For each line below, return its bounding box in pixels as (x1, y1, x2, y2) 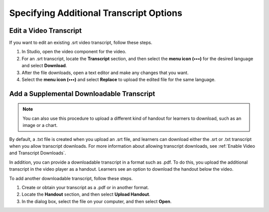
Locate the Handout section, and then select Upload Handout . (21, 192, 150, 198)
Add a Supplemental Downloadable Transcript (9, 90, 155, 98)
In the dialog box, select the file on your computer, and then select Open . (21, 198, 172, 204)
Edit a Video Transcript (9, 26, 82, 35)
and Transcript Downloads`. (9, 150, 66, 156)
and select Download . (21, 63, 67, 69)
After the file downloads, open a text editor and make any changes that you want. (21, 70, 189, 76)
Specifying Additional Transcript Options (9, 7, 183, 18)
